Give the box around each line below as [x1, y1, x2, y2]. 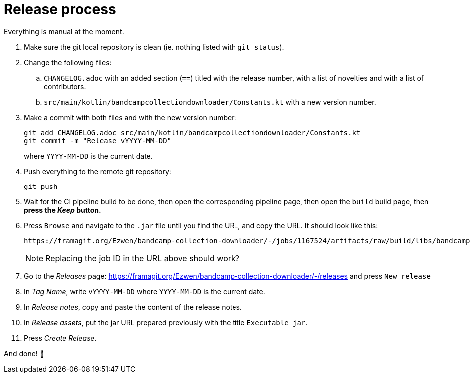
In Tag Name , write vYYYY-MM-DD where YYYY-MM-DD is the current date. [24, 287, 265, 296]
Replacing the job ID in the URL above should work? [45, 253, 239, 263]
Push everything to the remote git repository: [24, 167, 171, 176]
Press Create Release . [24, 333, 97, 342]
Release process [4, 1, 116, 18]
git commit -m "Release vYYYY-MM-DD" [24, 136, 172, 145]
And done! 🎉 [4, 349, 44, 358]
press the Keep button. [24, 205, 101, 214]
